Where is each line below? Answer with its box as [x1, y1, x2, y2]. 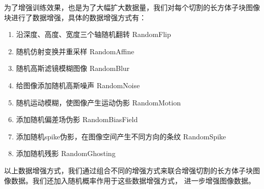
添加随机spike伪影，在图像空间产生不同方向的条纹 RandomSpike [16, 131, 226, 141]
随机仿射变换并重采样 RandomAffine [16, 46, 135, 56]
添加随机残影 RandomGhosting [16, 148, 116, 159]
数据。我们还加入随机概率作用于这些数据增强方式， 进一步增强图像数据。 [11, 175, 255, 185]
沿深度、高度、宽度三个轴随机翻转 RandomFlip [16, 29, 171, 40]
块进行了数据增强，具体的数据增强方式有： [4, 12, 146, 22]
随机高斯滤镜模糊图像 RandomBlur [16, 63, 130, 73]
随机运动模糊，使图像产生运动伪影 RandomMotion [16, 97, 181, 107]
